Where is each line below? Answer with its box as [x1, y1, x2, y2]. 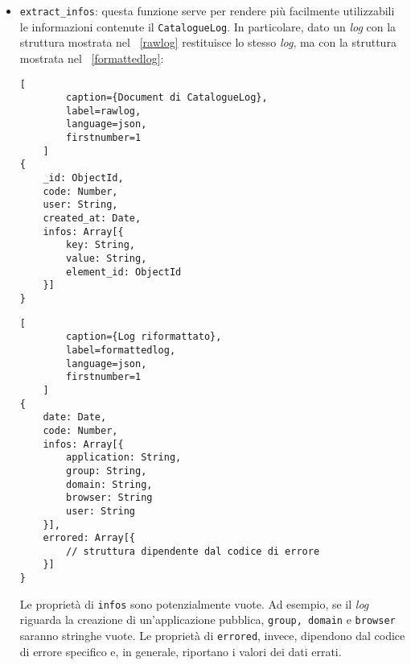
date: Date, [43, 411, 107, 423]
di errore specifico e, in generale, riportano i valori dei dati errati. [19, 642, 342, 659]
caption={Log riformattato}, [66, 331, 222, 343]
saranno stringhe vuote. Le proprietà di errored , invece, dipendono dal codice [19, 627, 405, 644]
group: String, [66, 465, 147, 477]
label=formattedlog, [66, 344, 176, 356]
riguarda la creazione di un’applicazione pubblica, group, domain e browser [19, 611, 396, 628]
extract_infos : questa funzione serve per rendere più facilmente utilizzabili [19, 2, 395, 19]
